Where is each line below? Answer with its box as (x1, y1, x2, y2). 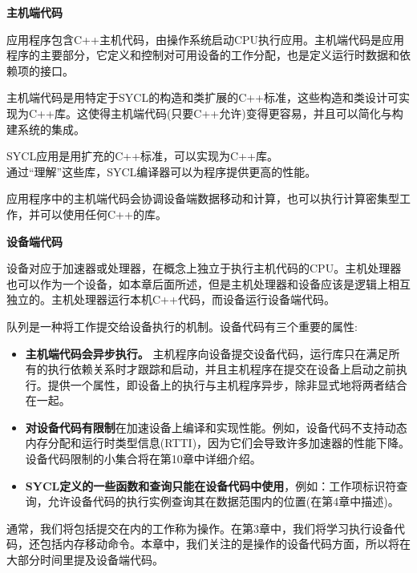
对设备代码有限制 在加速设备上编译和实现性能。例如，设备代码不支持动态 (25, 418, 407, 435)
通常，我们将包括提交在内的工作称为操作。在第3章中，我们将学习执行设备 (6, 519, 394, 536)
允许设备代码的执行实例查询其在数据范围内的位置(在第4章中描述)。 (47, 493, 399, 510)
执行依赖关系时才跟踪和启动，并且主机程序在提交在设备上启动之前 (47, 361, 396, 377)
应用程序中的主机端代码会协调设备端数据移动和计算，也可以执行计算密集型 (6, 190, 399, 207)
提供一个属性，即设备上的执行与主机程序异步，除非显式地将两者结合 (47, 376, 407, 393)
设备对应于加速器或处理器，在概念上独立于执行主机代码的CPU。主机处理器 (6, 260, 402, 276)
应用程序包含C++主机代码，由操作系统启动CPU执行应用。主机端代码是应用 (6, 30, 405, 47)
